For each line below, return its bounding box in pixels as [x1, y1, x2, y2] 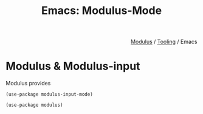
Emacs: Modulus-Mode [41, 4, 162, 18]
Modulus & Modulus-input [5, 59, 140, 73]
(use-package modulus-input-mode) [5, 91, 94, 98]
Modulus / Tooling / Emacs [130, 38, 198, 46]
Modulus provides [5, 80, 51, 87]
